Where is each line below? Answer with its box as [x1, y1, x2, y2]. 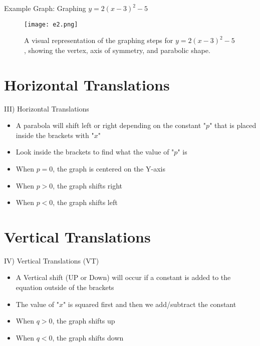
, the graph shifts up [52, 315, 115, 326]
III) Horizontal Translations [4, 103, 89, 113]
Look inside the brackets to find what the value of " [16, 146, 174, 157]
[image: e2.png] [24, 20, 78, 28]
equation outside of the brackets [16, 282, 114, 292]
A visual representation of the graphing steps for [24, 35, 173, 45]
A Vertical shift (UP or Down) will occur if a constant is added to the [16, 272, 231, 282]
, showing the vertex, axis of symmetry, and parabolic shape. [24, 44, 210, 55]
